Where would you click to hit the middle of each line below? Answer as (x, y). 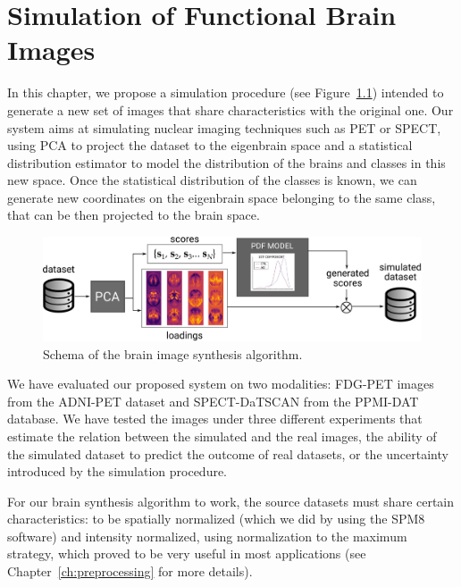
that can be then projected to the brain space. (134, 215)
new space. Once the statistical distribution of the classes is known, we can (212, 180)
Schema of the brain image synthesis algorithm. (173, 353)
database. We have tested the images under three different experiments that (215, 419)
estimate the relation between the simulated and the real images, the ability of (222, 436)
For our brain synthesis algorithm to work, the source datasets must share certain (231, 501)
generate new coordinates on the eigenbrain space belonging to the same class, (222, 197)
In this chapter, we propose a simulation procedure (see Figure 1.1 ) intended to (226, 92)
